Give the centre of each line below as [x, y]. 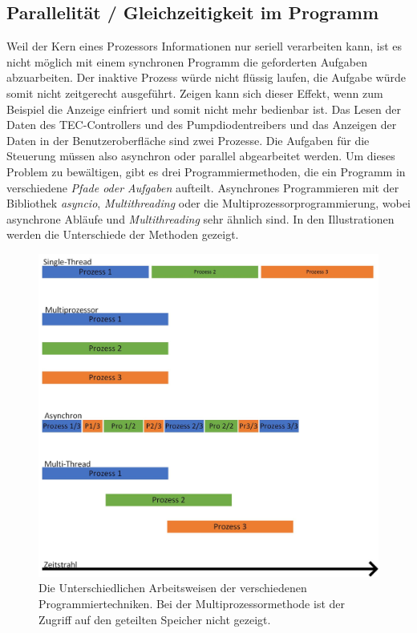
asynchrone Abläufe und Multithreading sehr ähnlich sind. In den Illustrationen [200, 218]
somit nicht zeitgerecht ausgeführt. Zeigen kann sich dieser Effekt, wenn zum [195, 93]
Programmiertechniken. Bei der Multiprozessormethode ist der [192, 603]
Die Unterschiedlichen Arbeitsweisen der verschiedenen [173, 588]
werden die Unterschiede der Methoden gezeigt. [123, 234]
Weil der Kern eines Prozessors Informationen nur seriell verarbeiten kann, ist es [204, 46]
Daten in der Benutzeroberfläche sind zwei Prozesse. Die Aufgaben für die [188, 140]
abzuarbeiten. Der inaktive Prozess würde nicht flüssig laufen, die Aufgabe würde [206, 77]
